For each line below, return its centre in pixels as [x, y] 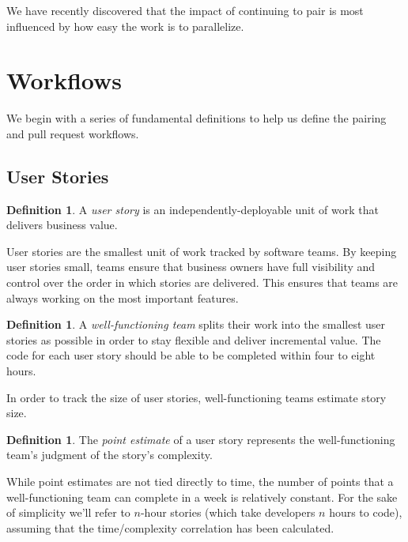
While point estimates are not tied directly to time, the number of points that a [200, 482]
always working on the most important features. [123, 297]
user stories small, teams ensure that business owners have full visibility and [191, 267]
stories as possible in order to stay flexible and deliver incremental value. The [194, 339]
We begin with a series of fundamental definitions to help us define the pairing [196, 118]
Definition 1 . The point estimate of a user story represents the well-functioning [201, 439]
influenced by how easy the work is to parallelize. [125, 26]
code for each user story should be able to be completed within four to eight [191, 355]
